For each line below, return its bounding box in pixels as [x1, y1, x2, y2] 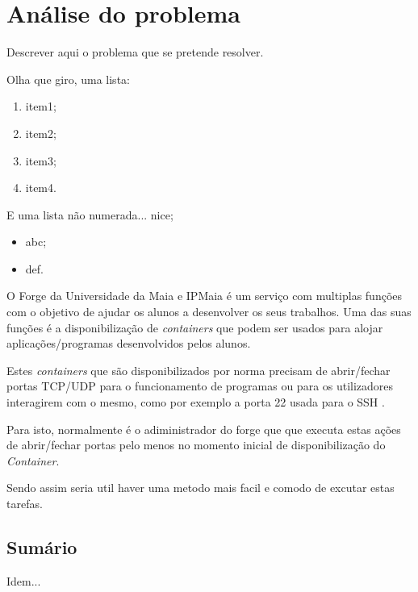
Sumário [6, 534, 77, 559]
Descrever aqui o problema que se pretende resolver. [6, 44, 264, 60]
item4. [25, 179, 56, 196]
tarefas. [6, 495, 43, 511]
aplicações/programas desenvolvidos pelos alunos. [6, 335, 251, 352]
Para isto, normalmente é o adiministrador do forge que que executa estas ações [6, 420, 401, 437]
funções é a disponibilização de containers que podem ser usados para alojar [6, 319, 383, 336]
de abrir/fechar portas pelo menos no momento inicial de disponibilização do [6, 436, 386, 453]
